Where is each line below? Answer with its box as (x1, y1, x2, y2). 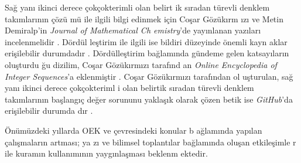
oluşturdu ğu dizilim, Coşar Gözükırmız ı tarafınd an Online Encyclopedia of (5, 58, 277, 70)
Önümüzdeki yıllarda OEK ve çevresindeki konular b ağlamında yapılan (5, 124, 262, 136)
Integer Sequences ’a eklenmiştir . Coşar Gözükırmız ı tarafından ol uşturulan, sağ (5, 70, 293, 82)
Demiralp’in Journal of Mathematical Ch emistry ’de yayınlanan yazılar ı (5, 24, 261, 36)
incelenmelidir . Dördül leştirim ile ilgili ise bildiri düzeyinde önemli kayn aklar (5, 35, 288, 47)
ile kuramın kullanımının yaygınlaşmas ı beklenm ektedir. (5, 147, 208, 159)
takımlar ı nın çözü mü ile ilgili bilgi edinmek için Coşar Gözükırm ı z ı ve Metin (5, 12, 283, 25)
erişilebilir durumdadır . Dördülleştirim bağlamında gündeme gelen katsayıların (5, 47, 289, 59)
